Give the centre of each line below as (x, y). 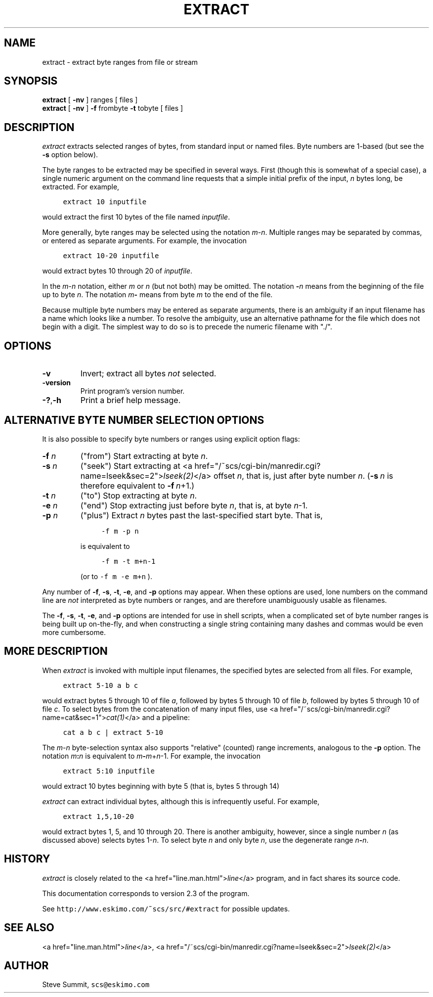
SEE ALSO (29, 928)
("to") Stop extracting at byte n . (139, 495)
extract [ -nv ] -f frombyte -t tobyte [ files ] (113, 108)
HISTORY (27, 859)
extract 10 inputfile (105, 202)
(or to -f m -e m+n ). (116, 576)
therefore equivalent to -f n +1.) (137, 485)
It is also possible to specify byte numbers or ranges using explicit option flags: (171, 439)
